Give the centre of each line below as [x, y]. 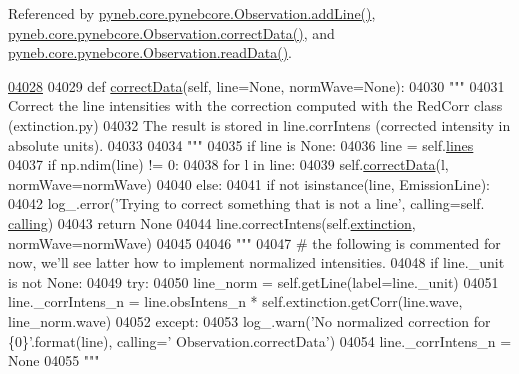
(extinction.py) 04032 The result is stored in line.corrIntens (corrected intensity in [259, 124]
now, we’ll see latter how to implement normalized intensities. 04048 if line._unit [256, 262]
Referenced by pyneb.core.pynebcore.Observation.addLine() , [192, 13]
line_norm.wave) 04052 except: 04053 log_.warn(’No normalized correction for [249, 320]
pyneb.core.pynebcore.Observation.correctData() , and [171, 32]
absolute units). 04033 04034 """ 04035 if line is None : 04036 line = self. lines [241, 144]
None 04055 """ [54, 360]
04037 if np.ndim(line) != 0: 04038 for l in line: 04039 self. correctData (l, [228, 164]
